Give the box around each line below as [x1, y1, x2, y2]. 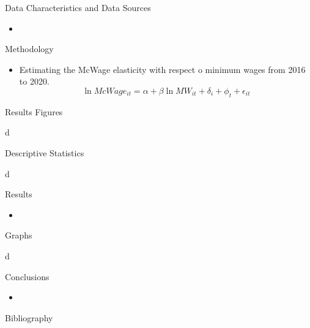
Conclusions [5, 270, 50, 283]
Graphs [5, 229, 32, 242]
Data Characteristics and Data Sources [5, 1, 151, 13]
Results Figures [5, 105, 63, 118]
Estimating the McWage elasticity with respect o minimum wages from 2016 [19, 63, 306, 75]
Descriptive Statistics [5, 146, 84, 159]
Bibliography [5, 311, 53, 324]
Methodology [5, 42, 54, 55]
